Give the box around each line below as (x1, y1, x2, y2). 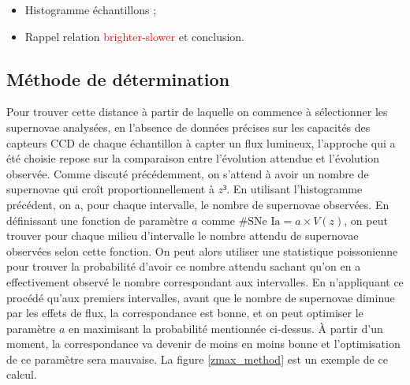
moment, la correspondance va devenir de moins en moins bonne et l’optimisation (6, 335, 401, 352)
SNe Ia (248, 215, 281, 227)
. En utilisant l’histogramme (226, 181, 363, 197)
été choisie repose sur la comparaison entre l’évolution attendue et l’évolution (6, 150, 379, 166)
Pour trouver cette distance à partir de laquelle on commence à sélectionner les (6, 103, 388, 120)
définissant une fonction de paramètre (6, 211, 188, 228)
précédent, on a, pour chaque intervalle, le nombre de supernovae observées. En (6, 196, 389, 212)
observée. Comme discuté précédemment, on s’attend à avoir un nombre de (6, 165, 369, 181)
